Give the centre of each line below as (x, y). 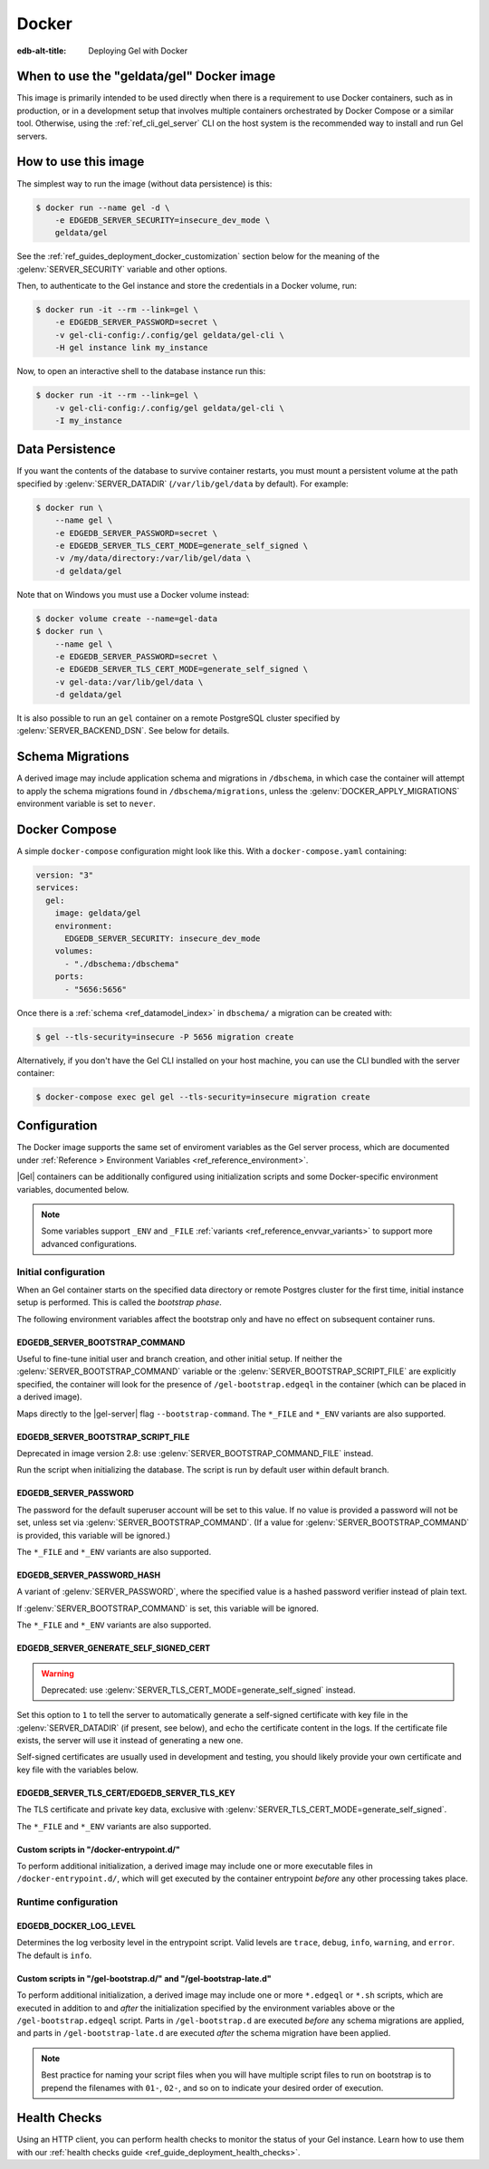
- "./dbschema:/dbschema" (122, 964)
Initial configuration (61, 1272)
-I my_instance (88, 420)
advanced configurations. (89, 1243)
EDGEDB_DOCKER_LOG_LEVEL (76, 1926)
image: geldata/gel (98, 913)
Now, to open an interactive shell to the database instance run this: (141, 371)
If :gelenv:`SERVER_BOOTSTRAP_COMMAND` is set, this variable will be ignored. (168, 1608)
